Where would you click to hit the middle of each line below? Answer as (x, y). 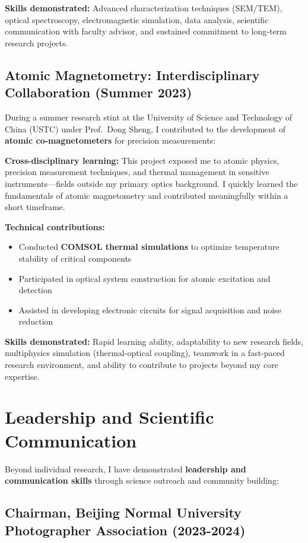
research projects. (36, 42)
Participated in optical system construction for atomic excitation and (145, 278)
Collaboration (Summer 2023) (99, 92)
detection (35, 290)
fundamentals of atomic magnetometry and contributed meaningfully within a (147, 195)
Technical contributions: (55, 226)
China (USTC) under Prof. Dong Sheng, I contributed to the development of (145, 128)
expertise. (22, 376)
